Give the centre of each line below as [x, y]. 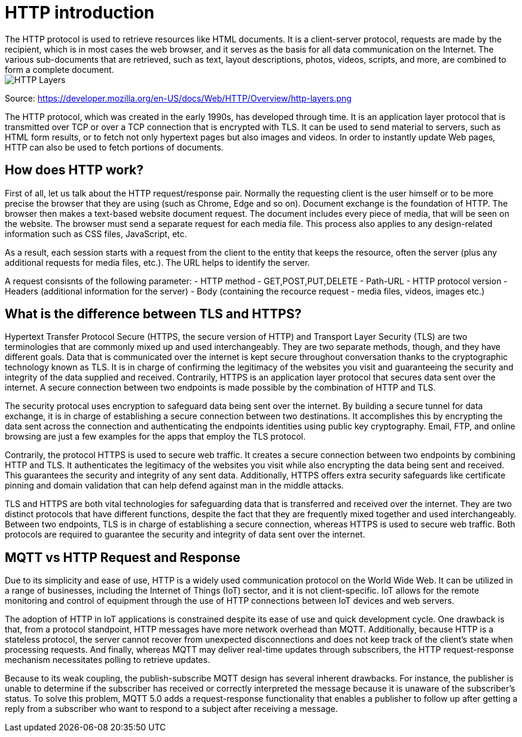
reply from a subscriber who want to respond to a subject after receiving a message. [172, 709]
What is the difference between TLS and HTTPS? [153, 314]
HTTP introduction [80, 13]
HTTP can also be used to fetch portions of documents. [114, 147]
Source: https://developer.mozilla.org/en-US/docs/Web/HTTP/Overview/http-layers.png [178, 98]
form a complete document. [59, 69]
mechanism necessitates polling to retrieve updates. [108, 660]
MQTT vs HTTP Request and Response [123, 557]
